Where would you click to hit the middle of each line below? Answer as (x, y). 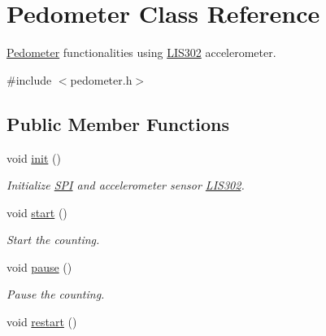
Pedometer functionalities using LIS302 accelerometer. (141, 52)
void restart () (42, 322)
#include (29, 79)
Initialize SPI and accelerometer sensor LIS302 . (126, 185)
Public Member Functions (118, 123)
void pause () (39, 266)
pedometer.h (101, 79)
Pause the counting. (56, 294)
